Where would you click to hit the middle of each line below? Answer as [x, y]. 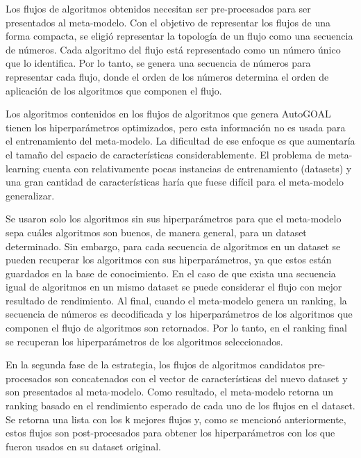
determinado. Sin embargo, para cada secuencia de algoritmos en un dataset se [173, 246]
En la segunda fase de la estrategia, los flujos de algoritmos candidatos [156, 365]
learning [23, 168]
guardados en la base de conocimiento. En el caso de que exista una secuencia [171, 273]
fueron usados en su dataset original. [84, 446]
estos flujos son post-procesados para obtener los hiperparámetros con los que [170, 433]
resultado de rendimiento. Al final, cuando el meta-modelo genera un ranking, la [176, 300]
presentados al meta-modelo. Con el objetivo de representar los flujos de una [168, 22]
